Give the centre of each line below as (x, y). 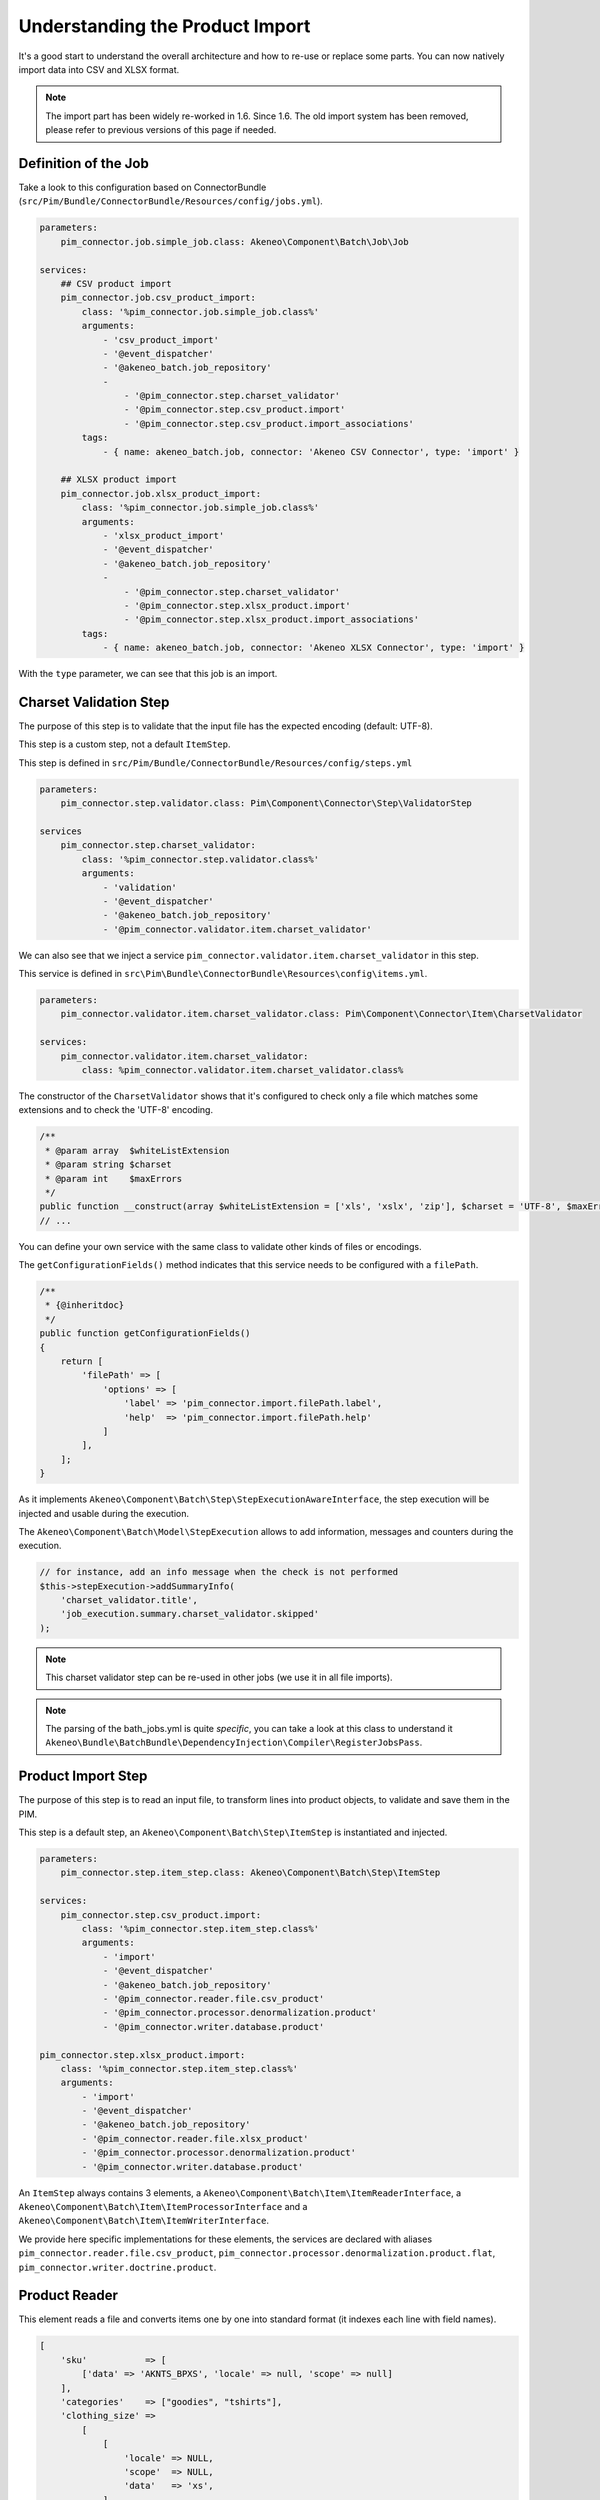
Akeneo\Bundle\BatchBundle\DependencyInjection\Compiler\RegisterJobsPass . (234, 1742)
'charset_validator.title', (129, 1600)
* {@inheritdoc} (85, 1305)
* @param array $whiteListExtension (137, 1150)
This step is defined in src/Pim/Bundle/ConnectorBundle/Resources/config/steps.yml (215, 762)
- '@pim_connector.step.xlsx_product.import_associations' (271, 619)
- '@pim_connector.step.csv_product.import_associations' (269, 423)
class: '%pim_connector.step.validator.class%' (200, 859)
